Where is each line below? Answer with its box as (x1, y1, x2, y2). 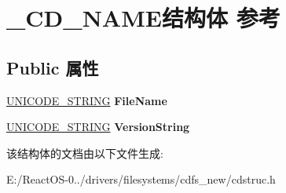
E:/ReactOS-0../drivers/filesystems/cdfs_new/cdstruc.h (6, 171, 276, 188)
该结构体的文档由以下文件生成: (6, 144, 163, 161)
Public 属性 (6, 55, 99, 79)
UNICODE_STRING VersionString (6, 118, 190, 135)
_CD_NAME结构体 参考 (6, 2, 280, 34)
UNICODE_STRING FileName (6, 92, 167, 108)
